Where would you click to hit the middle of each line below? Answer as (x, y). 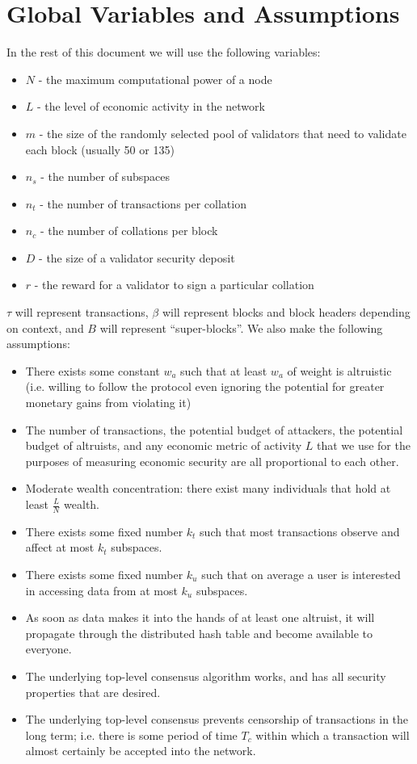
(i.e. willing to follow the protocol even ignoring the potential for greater (205, 386)
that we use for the (363, 445)
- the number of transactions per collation (143, 203)
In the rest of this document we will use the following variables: (164, 52)
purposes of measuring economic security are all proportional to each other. (212, 461)
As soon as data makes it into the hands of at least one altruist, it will (200, 617)
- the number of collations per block (129, 231)
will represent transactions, (82, 312)
